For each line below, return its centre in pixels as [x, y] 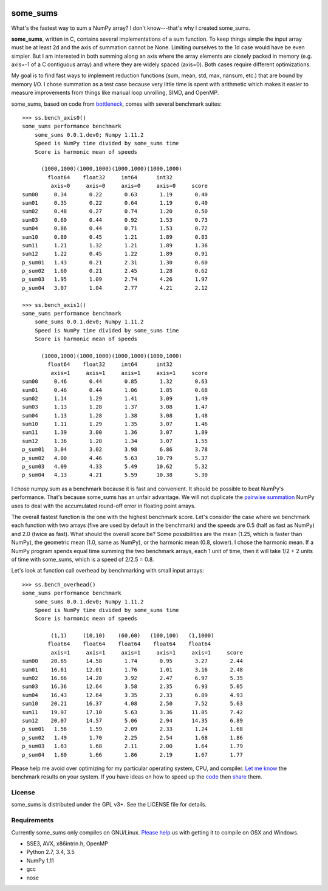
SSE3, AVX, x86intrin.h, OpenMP [67, 844]
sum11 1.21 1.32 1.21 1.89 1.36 [115, 245]
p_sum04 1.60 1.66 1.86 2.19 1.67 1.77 [132, 755]
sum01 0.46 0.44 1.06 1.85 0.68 [115, 390]
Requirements [32, 820]
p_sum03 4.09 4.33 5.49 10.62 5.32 [115, 467]
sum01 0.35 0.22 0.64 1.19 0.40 [115, 203]
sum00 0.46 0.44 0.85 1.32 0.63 [115, 382]
